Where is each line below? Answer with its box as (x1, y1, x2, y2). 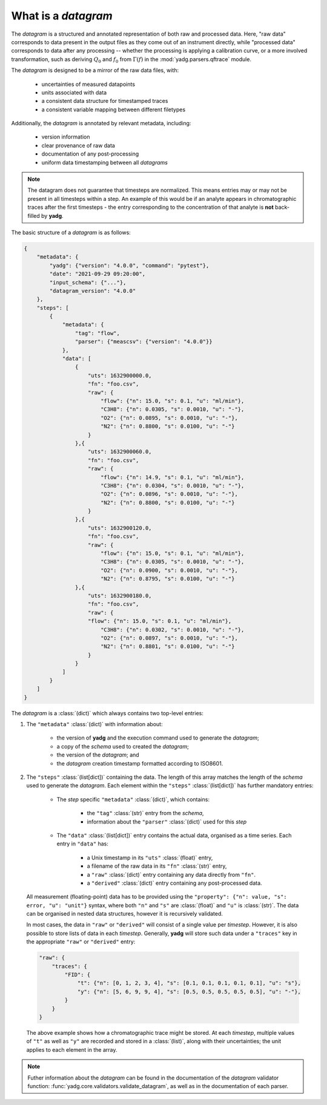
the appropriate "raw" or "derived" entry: (26, 938, 136, 945)
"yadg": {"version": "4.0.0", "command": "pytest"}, (49, 262, 210, 269)
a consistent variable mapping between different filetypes (41, 106, 186, 113)
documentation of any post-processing (41, 150, 139, 157)
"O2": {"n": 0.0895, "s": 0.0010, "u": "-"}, (100, 415, 239, 421)
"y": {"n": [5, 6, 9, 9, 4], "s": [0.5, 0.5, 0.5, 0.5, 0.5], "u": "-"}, (77, 988, 301, 995)
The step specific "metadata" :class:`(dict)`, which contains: (56, 796, 210, 803)
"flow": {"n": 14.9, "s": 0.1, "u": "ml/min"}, (100, 474, 245, 480)
